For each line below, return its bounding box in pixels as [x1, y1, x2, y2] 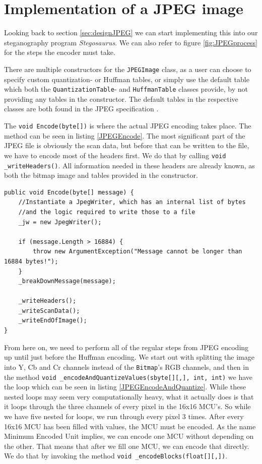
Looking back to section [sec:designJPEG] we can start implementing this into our [4, 27, 258, 38]
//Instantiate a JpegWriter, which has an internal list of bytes [18, 198, 246, 206]
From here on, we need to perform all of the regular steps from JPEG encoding [4, 342, 249, 352]
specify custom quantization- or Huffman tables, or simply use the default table [4, 74, 249, 84]
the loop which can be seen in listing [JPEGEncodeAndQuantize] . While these [4, 381, 246, 392]
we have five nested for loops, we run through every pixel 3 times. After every [4, 411, 244, 421]
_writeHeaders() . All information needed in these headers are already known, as [4, 160, 255, 170]
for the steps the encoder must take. [4, 47, 115, 57]
